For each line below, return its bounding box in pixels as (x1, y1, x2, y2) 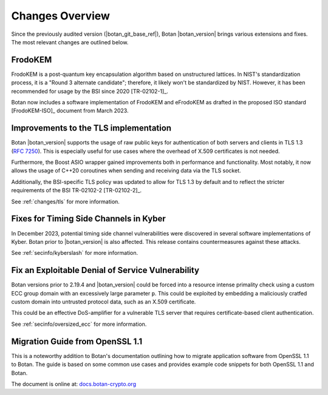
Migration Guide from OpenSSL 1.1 (11, 336, 143, 346)
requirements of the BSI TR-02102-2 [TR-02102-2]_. (11, 187, 142, 194)
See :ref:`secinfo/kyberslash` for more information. (11, 249, 138, 257)
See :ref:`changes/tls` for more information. (11, 198, 120, 205)
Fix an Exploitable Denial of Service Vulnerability (11, 265, 200, 275)
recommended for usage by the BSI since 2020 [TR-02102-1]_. (11, 87, 168, 95)
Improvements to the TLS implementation (11, 123, 172, 133)
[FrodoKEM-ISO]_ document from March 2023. (11, 107, 129, 115)
